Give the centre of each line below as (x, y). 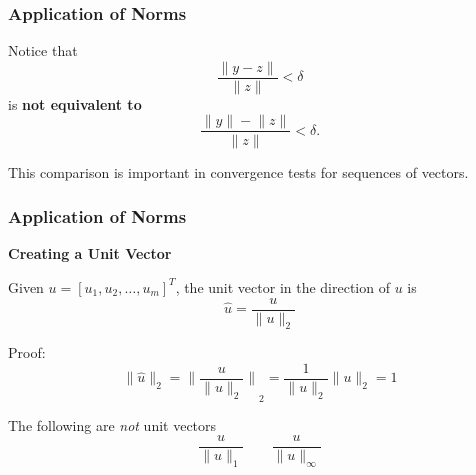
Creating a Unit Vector (90, 253)
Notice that (43, 50)
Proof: (27, 352)
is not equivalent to (75, 103)
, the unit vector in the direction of (282, 286)
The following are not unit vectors (112, 424)
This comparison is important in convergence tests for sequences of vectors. (238, 171)
